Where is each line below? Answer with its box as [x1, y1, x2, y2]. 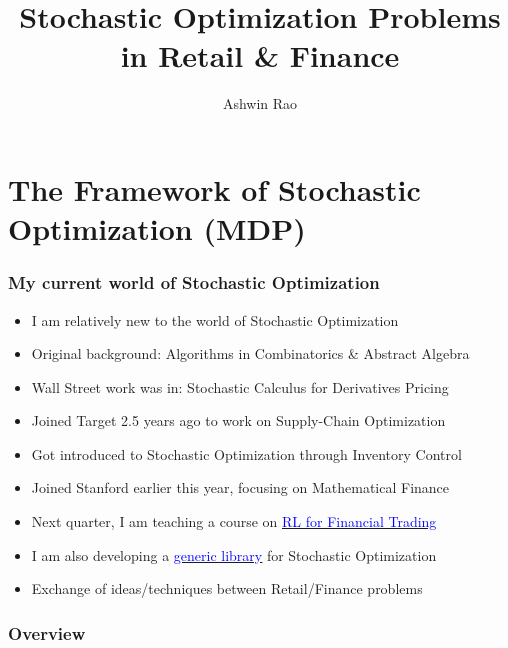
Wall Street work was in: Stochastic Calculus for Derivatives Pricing [31, 376, 449, 397]
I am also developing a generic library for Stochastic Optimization [31, 544, 437, 565]
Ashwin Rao [222, 93, 298, 114]
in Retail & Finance [120, 35, 400, 76]
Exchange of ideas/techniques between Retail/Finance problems [31, 578, 423, 599]
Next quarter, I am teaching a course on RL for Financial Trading [31, 511, 437, 532]
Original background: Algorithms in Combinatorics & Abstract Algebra [31, 343, 470, 364]
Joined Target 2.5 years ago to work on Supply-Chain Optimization [31, 410, 446, 431]
